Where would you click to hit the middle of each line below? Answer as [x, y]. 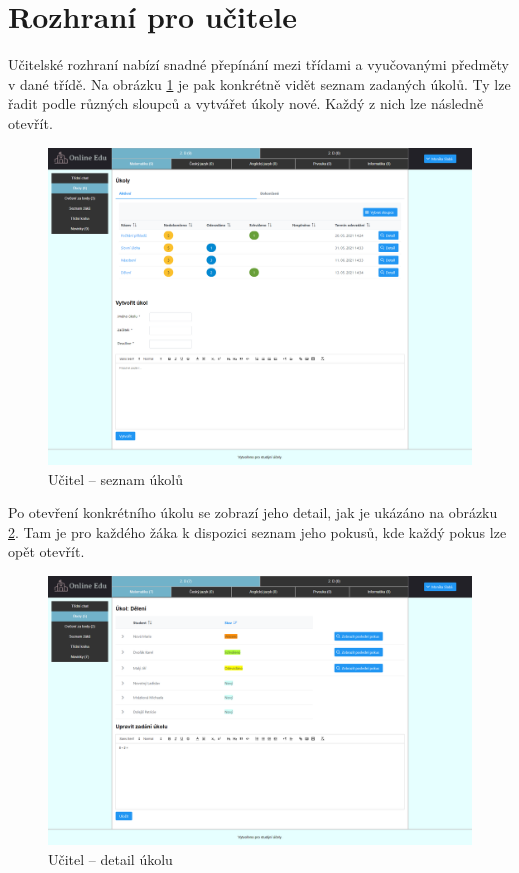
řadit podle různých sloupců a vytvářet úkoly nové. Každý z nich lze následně [246, 103]
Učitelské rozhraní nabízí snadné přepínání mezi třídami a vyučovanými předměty [258, 64]
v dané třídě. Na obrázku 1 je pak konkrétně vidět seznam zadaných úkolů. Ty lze [259, 83]
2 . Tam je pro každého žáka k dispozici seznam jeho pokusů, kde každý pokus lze [257, 531]
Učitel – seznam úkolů [116, 478]
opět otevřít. [46, 551]
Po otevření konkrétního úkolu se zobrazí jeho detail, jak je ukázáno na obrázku [253, 512]
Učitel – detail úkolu [110, 858]
